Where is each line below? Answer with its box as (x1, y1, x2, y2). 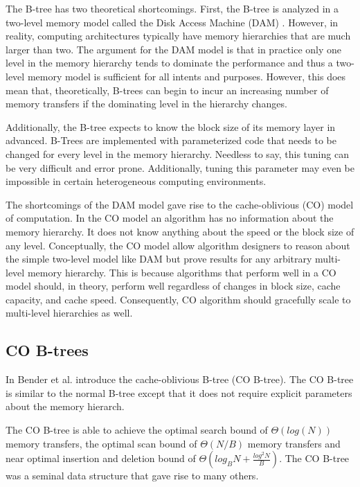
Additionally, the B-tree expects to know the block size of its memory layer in (6, 119, 336, 134)
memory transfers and (247, 436, 341, 450)
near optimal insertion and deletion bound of (6, 451, 196, 466)
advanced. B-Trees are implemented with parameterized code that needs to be (6, 133, 337, 148)
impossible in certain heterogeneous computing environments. (6, 174, 267, 188)
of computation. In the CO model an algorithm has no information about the (6, 211, 334, 225)
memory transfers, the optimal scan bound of (6, 436, 197, 450)
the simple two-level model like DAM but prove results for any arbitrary (6, 251, 312, 266)
